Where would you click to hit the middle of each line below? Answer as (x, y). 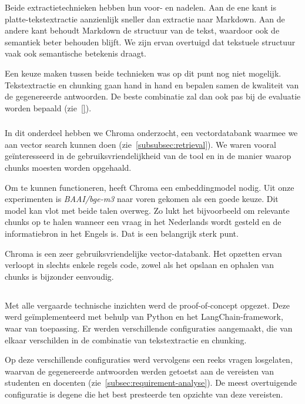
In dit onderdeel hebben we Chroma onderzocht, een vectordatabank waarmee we (151, 133)
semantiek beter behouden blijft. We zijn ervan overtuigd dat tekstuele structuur (150, 42)
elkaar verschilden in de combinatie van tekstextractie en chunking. (126, 340)
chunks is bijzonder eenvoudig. (59, 276)
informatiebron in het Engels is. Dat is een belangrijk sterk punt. (122, 234)
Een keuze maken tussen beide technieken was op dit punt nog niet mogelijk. (143, 73)
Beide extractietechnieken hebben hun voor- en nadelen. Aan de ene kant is (140, 7)
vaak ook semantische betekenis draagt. (76, 53)
